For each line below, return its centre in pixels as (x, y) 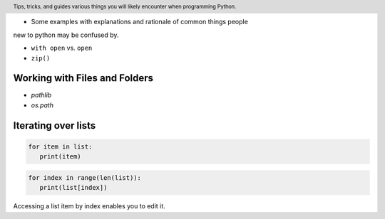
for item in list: (60, 146)
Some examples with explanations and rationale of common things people (140, 22)
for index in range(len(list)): (85, 177)
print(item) (60, 157)
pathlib (41, 95)
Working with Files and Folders (83, 78)
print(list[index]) (73, 188)
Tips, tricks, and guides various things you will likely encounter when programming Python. (125, 6)
